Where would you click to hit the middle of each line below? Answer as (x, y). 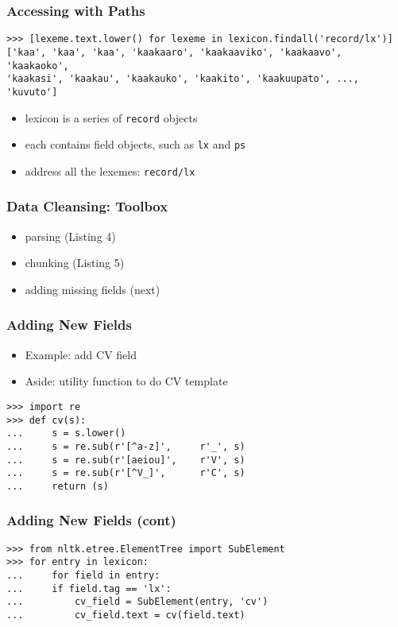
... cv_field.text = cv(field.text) (126, 615)
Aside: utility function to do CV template (126, 381)
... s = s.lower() (66, 433)
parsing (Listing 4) (70, 236)
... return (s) (58, 486)
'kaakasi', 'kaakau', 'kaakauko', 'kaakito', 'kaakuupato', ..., (183, 79)
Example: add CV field (81, 354)
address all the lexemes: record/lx (110, 170)
